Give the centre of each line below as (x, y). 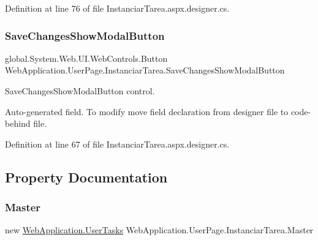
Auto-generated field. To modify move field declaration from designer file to (147, 111)
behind (18, 123)
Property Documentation (86, 177)
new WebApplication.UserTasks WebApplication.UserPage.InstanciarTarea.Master (159, 230)
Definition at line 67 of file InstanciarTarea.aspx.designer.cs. (117, 144)
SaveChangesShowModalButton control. (80, 91)
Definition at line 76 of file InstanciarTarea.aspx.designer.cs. (117, 8)
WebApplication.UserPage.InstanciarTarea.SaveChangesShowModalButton (145, 70)
